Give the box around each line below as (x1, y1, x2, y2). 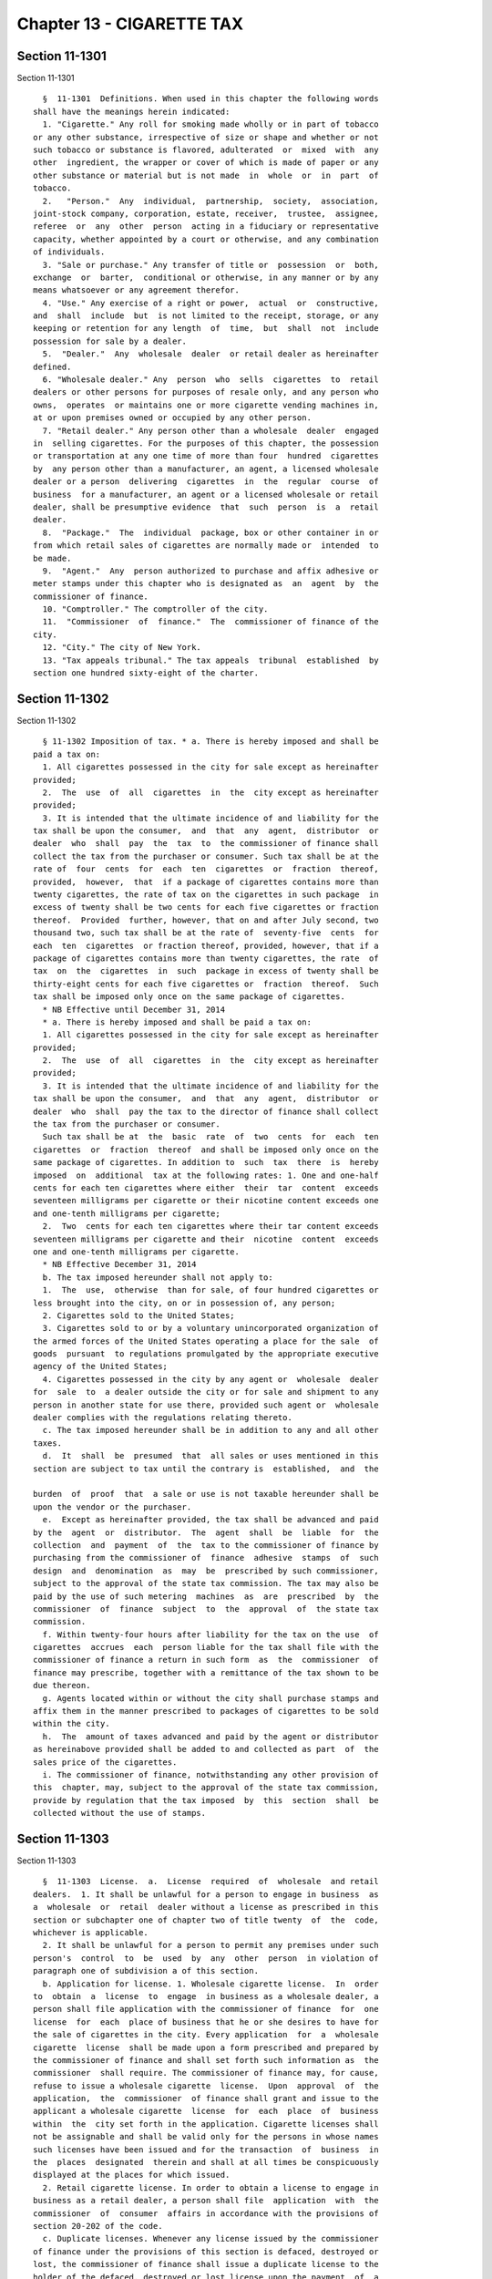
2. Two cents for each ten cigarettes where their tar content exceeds (42, 1222, 379, 1232)
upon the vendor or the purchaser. (33, 1501, 192, 1512)
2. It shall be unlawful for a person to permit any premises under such (42, 1940, 379, 1951)
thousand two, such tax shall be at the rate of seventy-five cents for (33, 928, 379, 938)
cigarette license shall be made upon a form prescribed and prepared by (33, 2042, 379, 2053)
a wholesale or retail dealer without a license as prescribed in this (33, 1902, 379, 1913)
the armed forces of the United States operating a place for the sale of (33, 1335, 379, 1346)
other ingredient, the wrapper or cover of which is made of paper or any (33, 158, 379, 168)
